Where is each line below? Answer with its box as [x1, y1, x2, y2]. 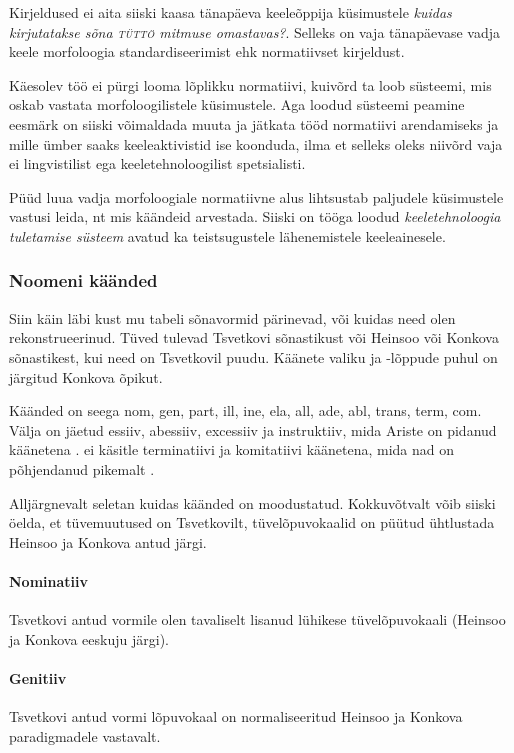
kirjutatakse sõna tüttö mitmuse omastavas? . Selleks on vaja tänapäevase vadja [9, 21, 500, 42]
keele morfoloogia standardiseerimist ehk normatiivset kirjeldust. [9, 41, 405, 62]
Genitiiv [9, 667, 67, 688]
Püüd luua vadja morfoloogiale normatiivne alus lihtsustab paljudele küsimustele [9, 186, 504, 207]
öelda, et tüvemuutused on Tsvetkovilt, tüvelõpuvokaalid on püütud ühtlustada [9, 512, 495, 533]
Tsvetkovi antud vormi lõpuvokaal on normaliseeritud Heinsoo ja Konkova [9, 706, 463, 727]
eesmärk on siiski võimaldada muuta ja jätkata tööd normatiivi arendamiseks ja [9, 113, 499, 134]
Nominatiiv [9, 570, 88, 591]
